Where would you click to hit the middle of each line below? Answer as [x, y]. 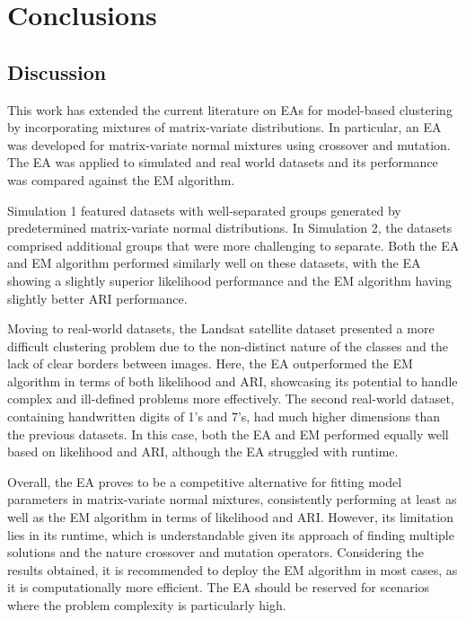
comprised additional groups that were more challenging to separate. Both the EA [233, 245]
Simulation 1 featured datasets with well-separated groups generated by [204, 210]
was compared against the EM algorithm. [121, 179]
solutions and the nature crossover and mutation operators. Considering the [215, 552]
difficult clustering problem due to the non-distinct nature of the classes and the [228, 345]
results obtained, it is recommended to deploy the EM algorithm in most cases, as [233, 569]
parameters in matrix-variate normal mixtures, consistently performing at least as [232, 499]
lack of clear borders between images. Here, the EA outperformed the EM [210, 363]
